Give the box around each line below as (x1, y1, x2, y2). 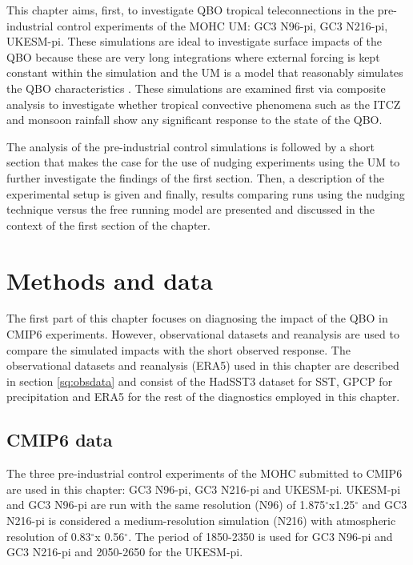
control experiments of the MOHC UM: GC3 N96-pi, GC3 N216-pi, (57, 17, 388, 34)
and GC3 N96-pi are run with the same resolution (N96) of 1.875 (6, 496, 326, 513)
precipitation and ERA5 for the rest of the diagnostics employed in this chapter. (6, 388, 400, 405)
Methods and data (6, 263, 213, 296)
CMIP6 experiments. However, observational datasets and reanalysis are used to (6, 326, 399, 343)
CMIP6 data (6, 427, 113, 452)
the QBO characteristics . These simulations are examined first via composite (6, 79, 386, 96)
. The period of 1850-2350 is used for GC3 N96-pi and (128, 527, 393, 544)
